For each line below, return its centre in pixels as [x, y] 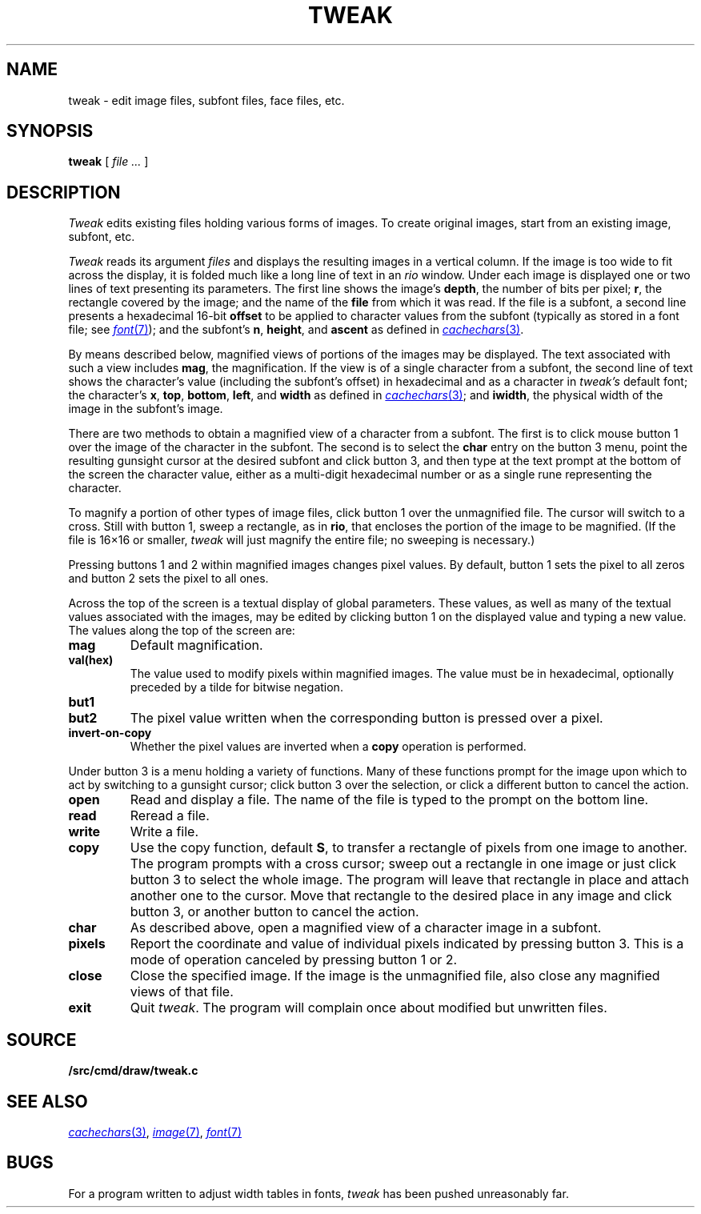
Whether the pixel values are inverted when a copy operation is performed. [328, 747]
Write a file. [164, 832]
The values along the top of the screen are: [182, 631]
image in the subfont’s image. [146, 409]
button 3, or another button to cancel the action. [274, 912]
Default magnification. [196, 645]
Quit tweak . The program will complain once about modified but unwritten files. [369, 1008]
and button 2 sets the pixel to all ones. [168, 579]
